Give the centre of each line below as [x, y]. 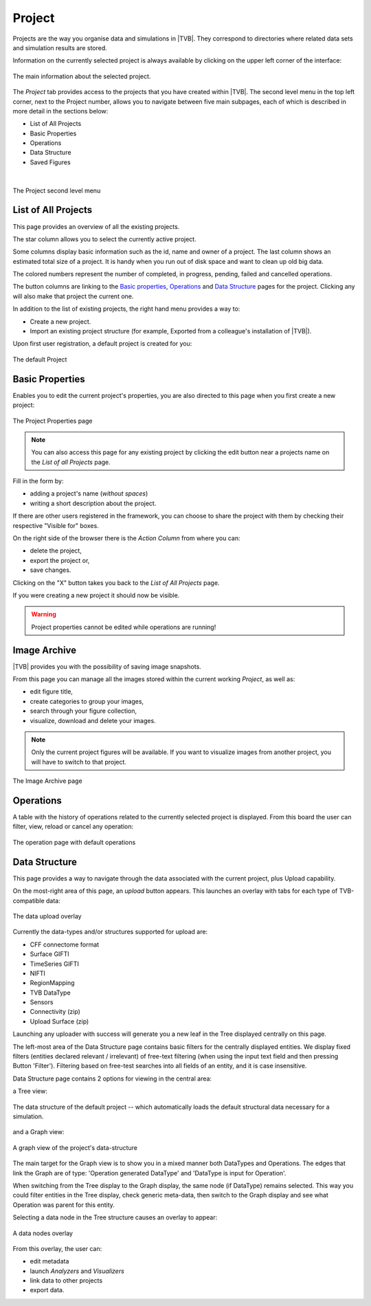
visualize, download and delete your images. [93, 720]
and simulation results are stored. [60, 47]
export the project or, [60, 560]
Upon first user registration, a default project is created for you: [102, 344]
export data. [47, 1290]
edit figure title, [52, 691]
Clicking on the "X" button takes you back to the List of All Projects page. [116, 583]
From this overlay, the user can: [57, 1248]
